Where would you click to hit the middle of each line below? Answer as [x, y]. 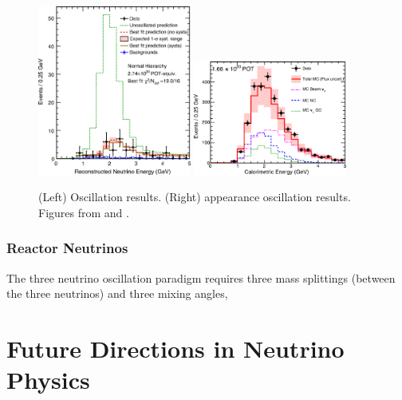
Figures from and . [84, 212]
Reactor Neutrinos [67, 248]
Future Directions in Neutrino [175, 348]
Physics [48, 380]
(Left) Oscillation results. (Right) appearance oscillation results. [195, 197]
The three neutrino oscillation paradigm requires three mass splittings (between [201, 277]
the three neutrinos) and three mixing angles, [117, 293]
